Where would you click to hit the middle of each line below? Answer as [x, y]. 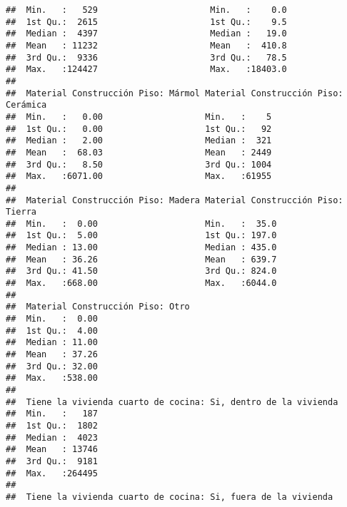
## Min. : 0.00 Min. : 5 [139, 117]
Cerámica [26, 105]
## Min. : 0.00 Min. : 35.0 [141, 224]
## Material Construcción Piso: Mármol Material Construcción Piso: [175, 93]
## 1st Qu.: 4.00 [52, 331]
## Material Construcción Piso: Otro [98, 307]
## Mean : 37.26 [52, 355]
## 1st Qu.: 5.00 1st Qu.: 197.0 [141, 236]
